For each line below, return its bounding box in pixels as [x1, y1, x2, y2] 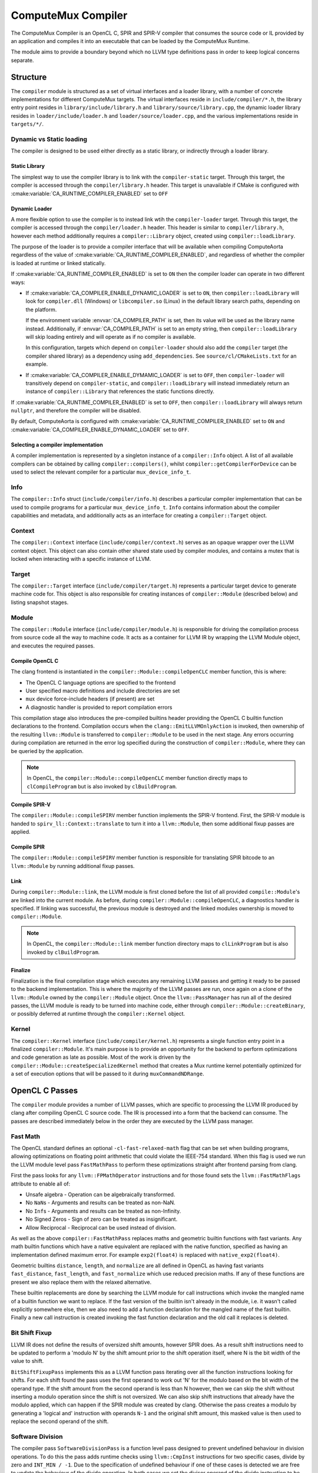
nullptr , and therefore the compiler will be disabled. [11, 407, 141, 414]
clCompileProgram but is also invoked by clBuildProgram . [26, 782, 177, 790]
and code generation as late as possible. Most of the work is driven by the [11, 1053, 191, 1061]
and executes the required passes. [11, 642, 95, 649]
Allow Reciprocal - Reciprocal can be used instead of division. [25, 1224, 176, 1231]
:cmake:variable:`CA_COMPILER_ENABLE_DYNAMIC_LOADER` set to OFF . [11, 426, 190, 433]
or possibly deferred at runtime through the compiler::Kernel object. [11, 1010, 185, 1018]
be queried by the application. [11, 747, 84, 754]
